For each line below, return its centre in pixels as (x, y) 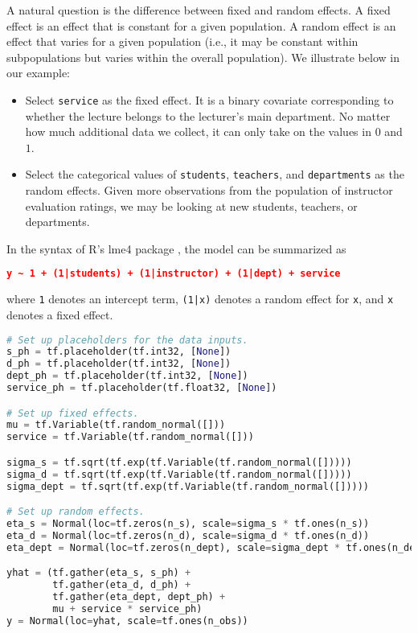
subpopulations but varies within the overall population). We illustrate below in (203, 57)
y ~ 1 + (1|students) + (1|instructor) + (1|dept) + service (174, 274)
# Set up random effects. (76, 512)
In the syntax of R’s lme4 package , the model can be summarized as (176, 248)
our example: (38, 73)
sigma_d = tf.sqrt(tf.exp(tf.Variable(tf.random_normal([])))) (179, 474)
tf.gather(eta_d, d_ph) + (122, 585)
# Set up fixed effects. (73, 413)
